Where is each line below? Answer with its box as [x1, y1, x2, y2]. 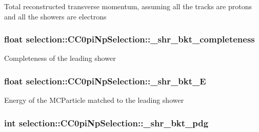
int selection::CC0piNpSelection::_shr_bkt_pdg [4, 116, 209, 129]
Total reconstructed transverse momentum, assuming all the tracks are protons [4, 1, 252, 11]
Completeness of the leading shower [4, 53, 116, 63]
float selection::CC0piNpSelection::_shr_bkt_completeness [4, 33, 255, 46]
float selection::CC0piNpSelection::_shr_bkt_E [4, 74, 206, 87]
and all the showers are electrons [4, 11, 107, 21]
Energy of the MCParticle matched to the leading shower [4, 95, 184, 105]
